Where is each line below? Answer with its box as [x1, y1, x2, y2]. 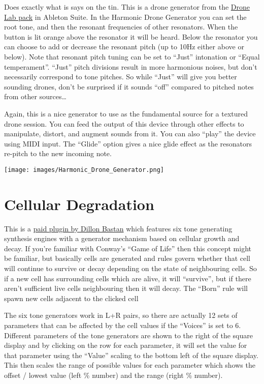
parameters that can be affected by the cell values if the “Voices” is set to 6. [4, 320, 241, 331]
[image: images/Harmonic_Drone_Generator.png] [4, 166, 164, 173]
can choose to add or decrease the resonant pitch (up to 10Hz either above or [4, 41, 244, 52]
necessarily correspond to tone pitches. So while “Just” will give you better [4, 71, 237, 82]
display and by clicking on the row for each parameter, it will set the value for [4, 340, 247, 350]
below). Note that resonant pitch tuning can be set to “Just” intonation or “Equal [4, 51, 260, 62]
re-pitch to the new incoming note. [4, 148, 112, 159]
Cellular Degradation [4, 193, 154, 214]
